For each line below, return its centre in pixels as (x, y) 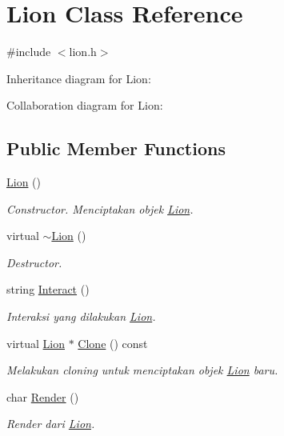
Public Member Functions (116, 148)
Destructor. (34, 262)
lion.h (83, 52)
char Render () (43, 396)
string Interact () (48, 289)
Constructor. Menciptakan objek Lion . (100, 208)
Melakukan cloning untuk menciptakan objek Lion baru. (142, 370)
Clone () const (113, 343)
